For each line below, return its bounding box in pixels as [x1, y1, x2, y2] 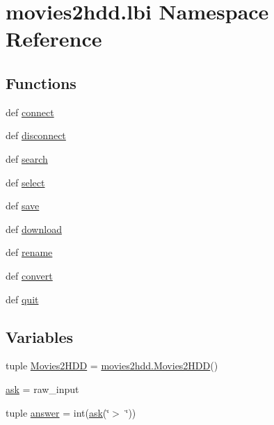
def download [6, 221, 62, 236]
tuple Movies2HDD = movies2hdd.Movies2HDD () [6, 358, 218, 373]
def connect [6, 104, 54, 119]
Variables [6, 326, 74, 347]
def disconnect [6, 128, 66, 143]
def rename [6, 245, 53, 259]
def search [6, 151, 48, 166]
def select [6, 175, 45, 189]
